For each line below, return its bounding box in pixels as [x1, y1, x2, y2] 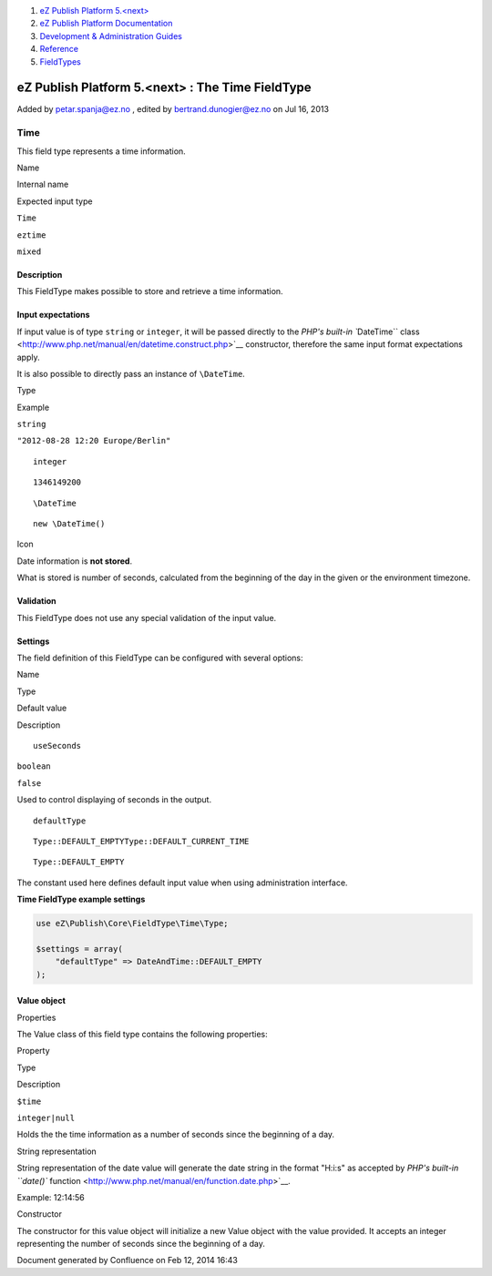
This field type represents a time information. [16, 146, 186, 157]
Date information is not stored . [16, 556, 132, 567]
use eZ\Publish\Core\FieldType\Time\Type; [36, 918, 229, 929]
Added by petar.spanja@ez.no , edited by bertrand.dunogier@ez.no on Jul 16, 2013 [16, 104, 330, 115]
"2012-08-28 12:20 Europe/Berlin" [16, 435, 171, 446]
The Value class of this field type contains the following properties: [16, 1028, 268, 1039]
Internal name [16, 179, 69, 190]
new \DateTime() [33, 519, 106, 529]
